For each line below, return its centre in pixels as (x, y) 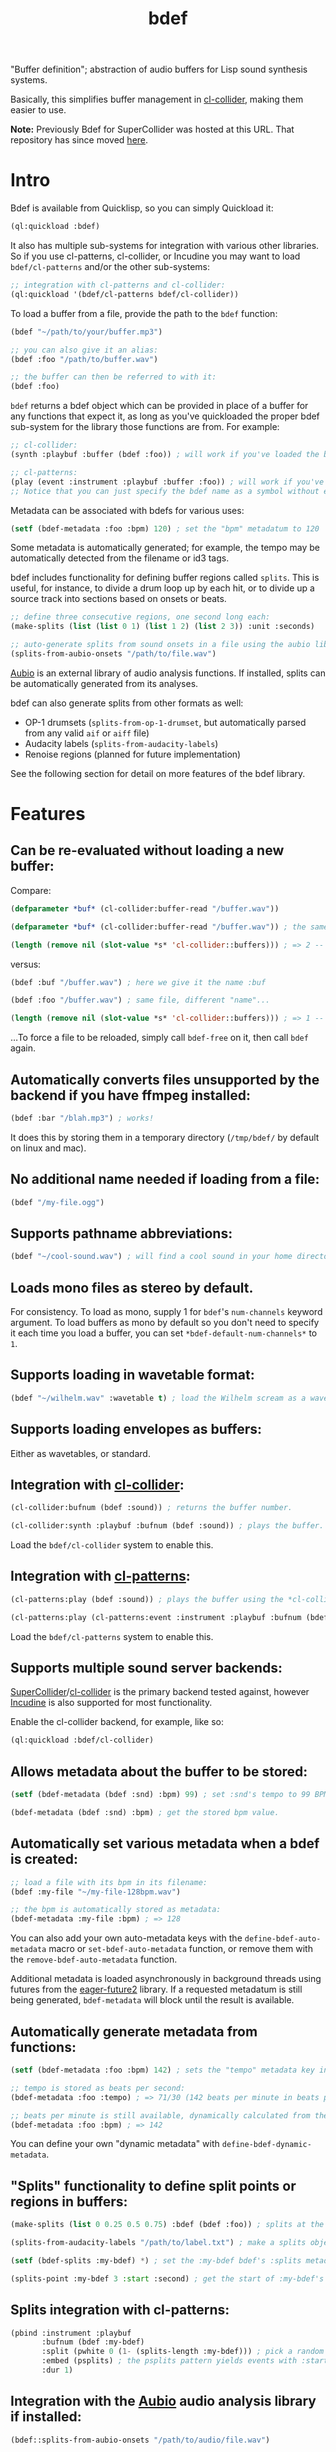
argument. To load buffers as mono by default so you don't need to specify (165, 1322)
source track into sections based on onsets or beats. (118, 599)
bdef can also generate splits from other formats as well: (127, 703)
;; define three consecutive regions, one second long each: (140, 617)
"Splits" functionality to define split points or (153, 2185)
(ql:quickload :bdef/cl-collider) (82, 1740)
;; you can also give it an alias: (84, 350)
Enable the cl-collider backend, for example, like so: (117, 1722)
